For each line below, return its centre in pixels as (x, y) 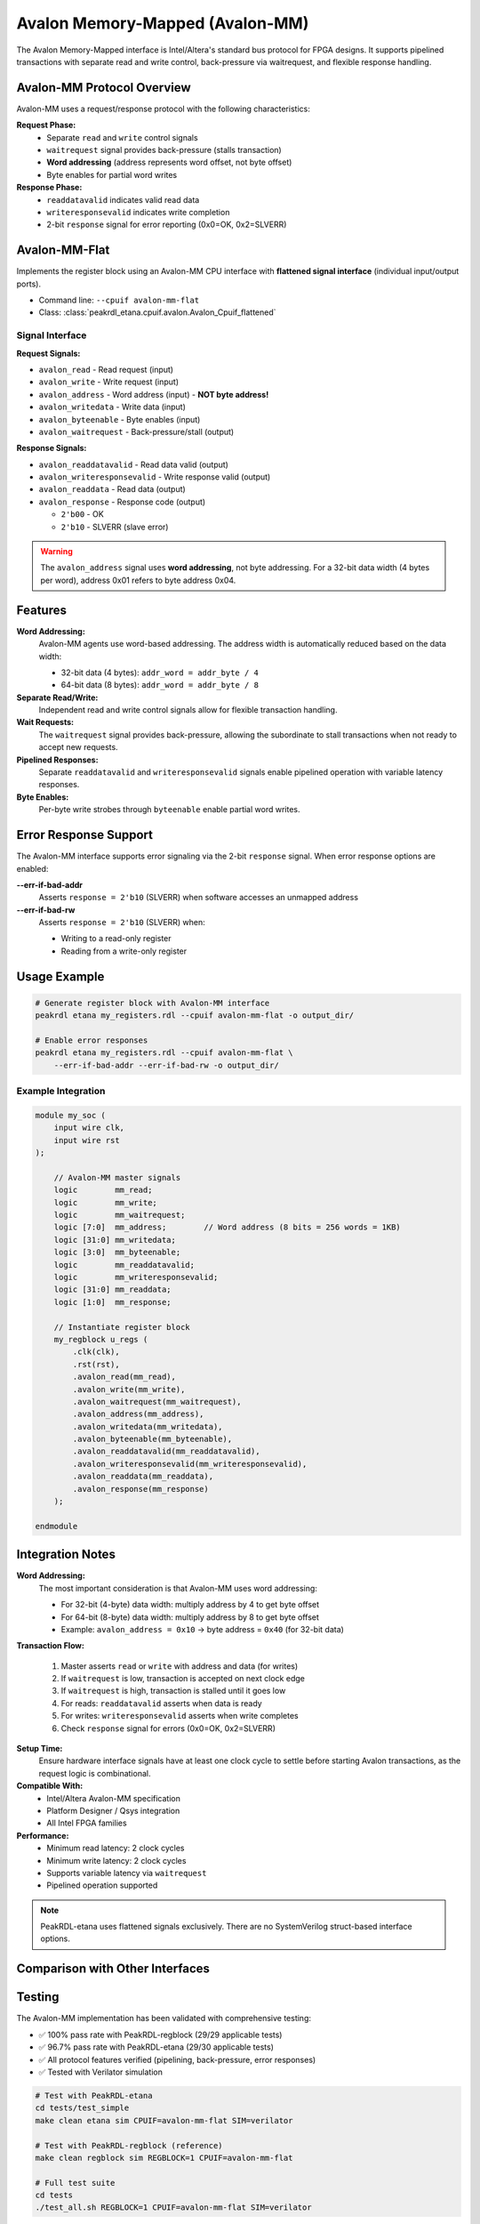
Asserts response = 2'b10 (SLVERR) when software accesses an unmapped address (199, 898)
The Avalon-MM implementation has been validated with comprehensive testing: (164, 2019)
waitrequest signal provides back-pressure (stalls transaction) (164, 150)
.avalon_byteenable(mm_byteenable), (152, 1439)
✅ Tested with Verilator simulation (101, 2072)
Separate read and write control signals (123, 137)
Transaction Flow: (50, 1646)
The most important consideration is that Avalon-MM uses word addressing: (178, 1588)
